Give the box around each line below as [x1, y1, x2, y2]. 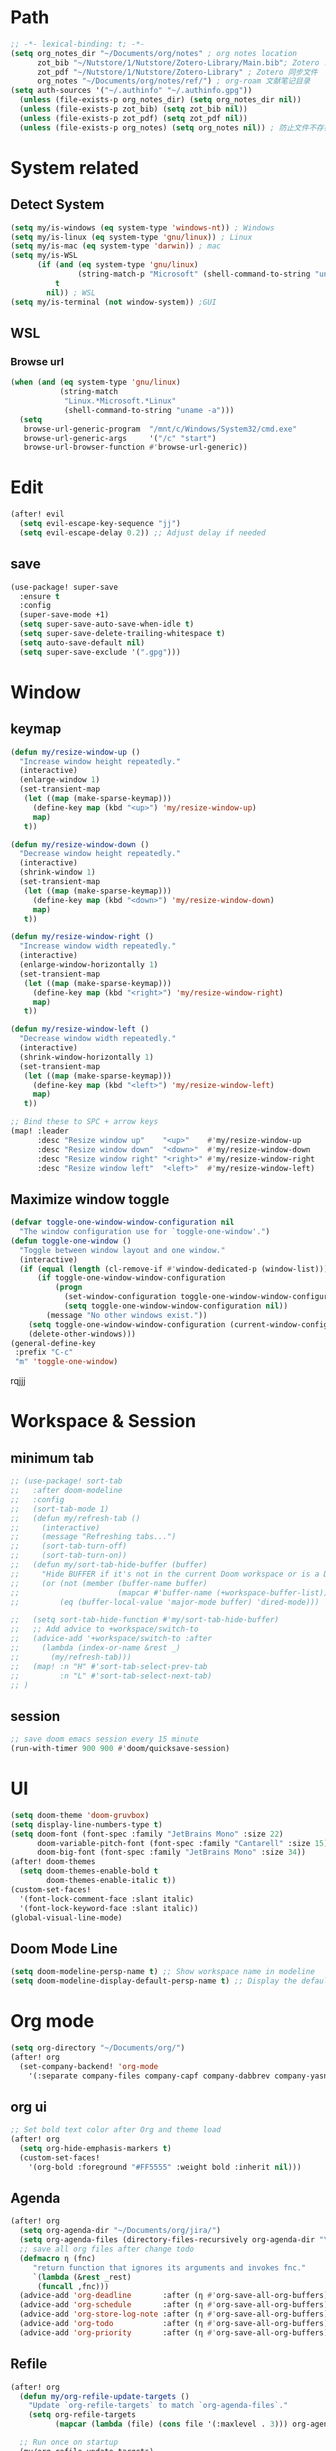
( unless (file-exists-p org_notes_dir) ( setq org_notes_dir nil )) [19, 95, 302, 105]
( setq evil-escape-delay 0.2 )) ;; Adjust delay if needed [19, 527, 267, 538]
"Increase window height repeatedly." [19, 756, 182, 766]
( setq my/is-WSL [10, 251, 78, 261]
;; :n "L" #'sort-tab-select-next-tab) [10, 1671, 213, 1681]
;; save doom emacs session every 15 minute [10, 1734, 199, 1745]
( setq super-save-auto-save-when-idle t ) [19, 619, 195, 630]
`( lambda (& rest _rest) [32, 2272, 132, 2282]
